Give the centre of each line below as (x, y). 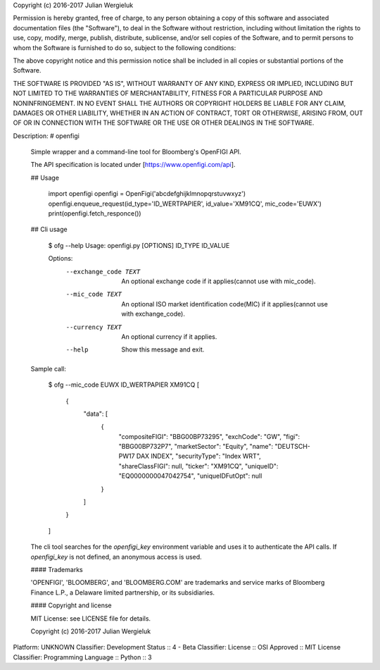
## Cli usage (49, 230)
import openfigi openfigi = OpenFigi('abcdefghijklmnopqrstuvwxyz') (147, 194)
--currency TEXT (94, 327)
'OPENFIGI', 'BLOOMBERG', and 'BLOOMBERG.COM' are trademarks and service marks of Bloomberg (178, 583)
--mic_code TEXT (94, 294)
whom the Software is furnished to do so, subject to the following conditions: (125, 48)
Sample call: (48, 368)
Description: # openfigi (46, 136)
